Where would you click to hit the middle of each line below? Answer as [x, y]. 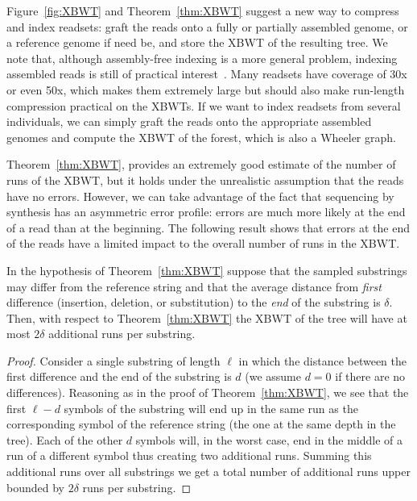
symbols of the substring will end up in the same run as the [211, 408]
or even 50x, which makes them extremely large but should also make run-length [206, 89]
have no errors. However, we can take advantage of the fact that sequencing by [200, 196]
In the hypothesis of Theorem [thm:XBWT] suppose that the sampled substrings [207, 270]
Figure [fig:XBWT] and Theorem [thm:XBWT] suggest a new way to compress [203, 10]
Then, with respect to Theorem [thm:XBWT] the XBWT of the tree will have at [207, 317]
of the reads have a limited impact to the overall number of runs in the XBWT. [203, 243]
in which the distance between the [323, 360]
